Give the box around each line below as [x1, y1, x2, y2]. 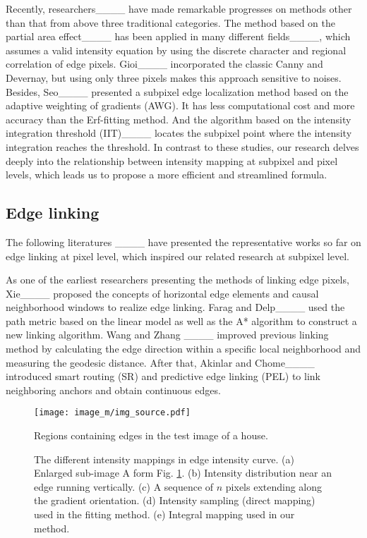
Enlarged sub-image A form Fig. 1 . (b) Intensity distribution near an [34, 465, 332, 480]
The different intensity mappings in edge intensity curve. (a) [34, 451, 294, 466]
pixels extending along [225, 479, 323, 494]
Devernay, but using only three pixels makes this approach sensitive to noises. [6, 70, 342, 85]
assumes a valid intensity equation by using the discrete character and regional [6, 42, 347, 57]
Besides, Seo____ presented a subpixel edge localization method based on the [6, 84, 349, 99]
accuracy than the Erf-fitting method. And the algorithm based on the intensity [6, 111, 351, 126]
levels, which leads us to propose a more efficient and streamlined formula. [6, 167, 327, 182]
